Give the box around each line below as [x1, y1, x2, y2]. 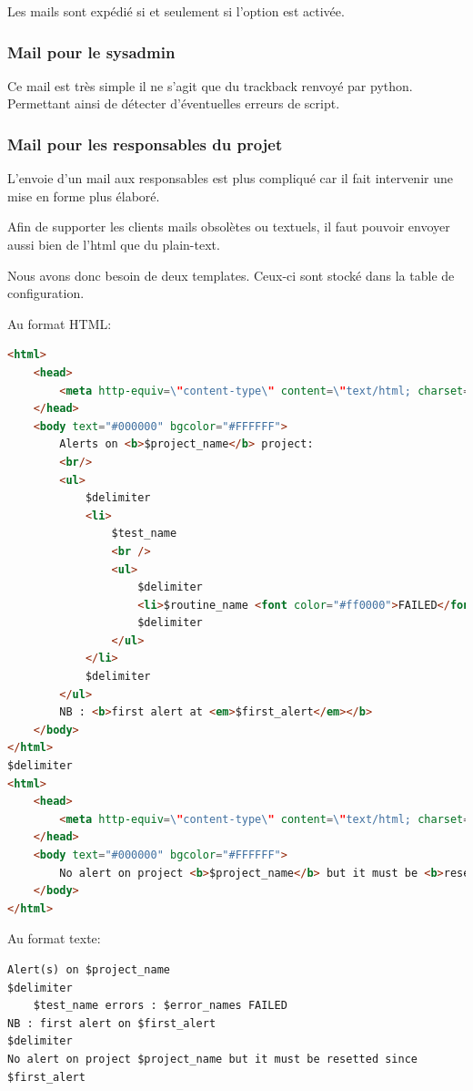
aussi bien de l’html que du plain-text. [7, 235, 220, 253]
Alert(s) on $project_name [7, 962, 170, 976]
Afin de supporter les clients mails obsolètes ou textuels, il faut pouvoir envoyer [7, 217, 450, 236]
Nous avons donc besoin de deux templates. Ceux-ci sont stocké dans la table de [7, 265, 455, 284]
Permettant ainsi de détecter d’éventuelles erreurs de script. [7, 94, 340, 113]
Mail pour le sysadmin [7, 40, 176, 63]
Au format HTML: [7, 314, 112, 333]
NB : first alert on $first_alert [7, 1016, 216, 1030]
